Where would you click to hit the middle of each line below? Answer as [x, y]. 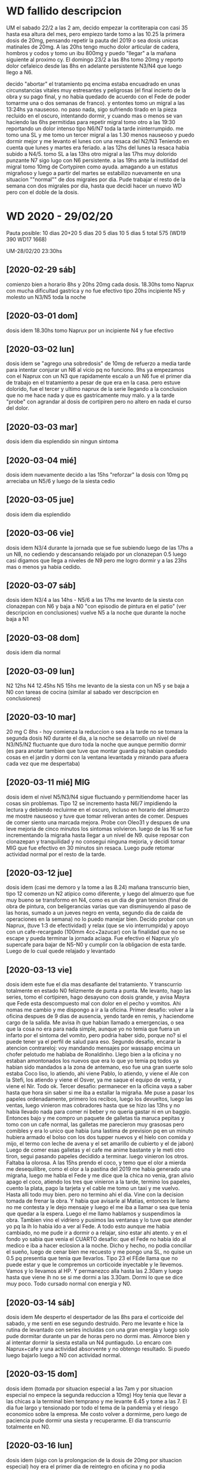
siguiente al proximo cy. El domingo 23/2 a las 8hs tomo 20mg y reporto [95, 59]
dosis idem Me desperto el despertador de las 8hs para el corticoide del [95, 1317]
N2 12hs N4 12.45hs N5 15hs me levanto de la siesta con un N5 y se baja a [98, 686]
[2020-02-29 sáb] [41, 270]
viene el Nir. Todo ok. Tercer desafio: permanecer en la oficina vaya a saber [99, 1086]
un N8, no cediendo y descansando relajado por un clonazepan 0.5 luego [96, 554]
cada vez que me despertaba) [43, 763]
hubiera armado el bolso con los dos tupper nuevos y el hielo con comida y [99, 1137]
